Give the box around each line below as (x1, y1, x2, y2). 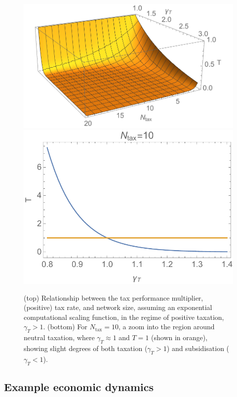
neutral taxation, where (24, 332, 95, 343)
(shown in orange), (151, 332, 208, 343)
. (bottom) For (43, 321, 87, 332)
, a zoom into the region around (118, 321, 215, 332)
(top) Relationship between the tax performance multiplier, (24, 292, 203, 303)
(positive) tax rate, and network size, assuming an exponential (24, 302, 212, 312)
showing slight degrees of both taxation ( (24, 343, 148, 353)
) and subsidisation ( (166, 343, 230, 353)
